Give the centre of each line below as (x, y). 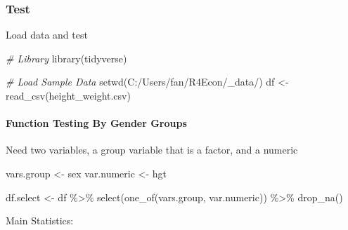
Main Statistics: (40, 221)
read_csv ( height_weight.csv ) (68, 95)
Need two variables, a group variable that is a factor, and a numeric (152, 150)
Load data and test (47, 35)
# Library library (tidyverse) (66, 58)
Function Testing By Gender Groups (96, 123)
